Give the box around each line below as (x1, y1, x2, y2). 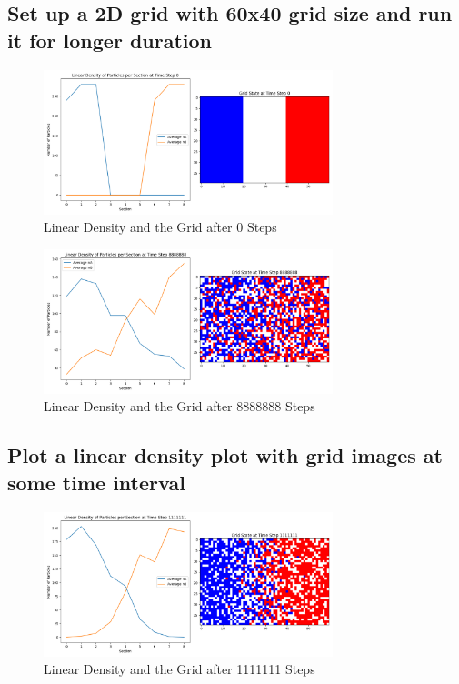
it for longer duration (7, 25, 213, 54)
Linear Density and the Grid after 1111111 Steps (44, 659, 315, 679)
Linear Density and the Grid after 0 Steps (44, 217, 277, 236)
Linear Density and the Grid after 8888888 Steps (44, 397, 315, 416)
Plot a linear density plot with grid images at (7, 441, 443, 469)
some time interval (7, 468, 185, 496)
